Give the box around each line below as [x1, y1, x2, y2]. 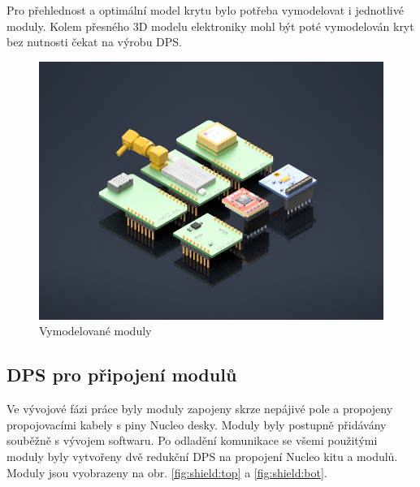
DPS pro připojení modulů [6, 362, 237, 387]
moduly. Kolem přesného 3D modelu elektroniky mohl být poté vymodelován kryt [6, 17, 414, 34]
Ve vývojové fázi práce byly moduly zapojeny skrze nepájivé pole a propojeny [6, 400, 393, 417]
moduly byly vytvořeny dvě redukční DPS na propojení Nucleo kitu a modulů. [6, 447, 398, 464]
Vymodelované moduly [39, 322, 152, 339]
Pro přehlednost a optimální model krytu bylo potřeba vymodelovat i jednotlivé [6, 2, 404, 18]
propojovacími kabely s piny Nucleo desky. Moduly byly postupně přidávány [6, 416, 387, 433]
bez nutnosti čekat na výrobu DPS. [6, 33, 182, 50]
